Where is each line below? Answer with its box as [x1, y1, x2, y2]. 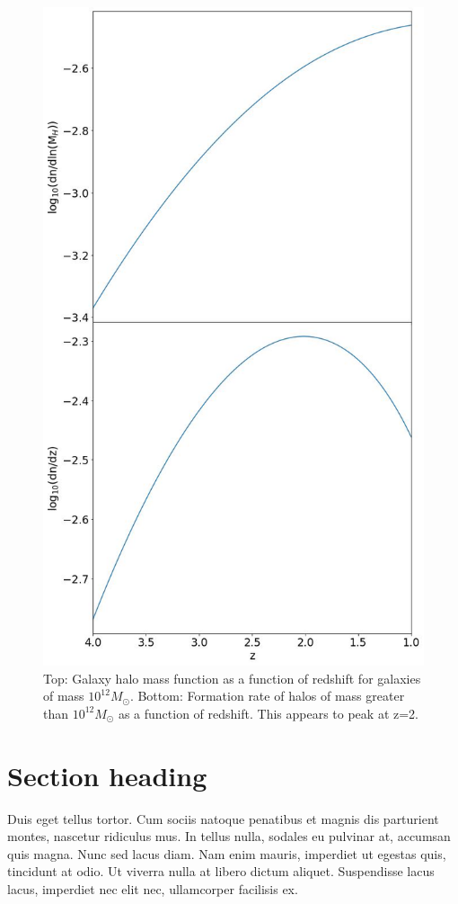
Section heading [7, 756, 207, 793]
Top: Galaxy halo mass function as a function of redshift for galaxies [43, 668, 421, 687]
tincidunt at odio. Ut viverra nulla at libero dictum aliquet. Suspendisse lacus [7, 862, 435, 881]
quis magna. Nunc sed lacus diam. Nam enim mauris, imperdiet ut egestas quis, [7, 844, 446, 863]
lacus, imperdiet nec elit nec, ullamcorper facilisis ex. [7, 880, 298, 899]
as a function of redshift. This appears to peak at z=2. [118, 703, 418, 722]
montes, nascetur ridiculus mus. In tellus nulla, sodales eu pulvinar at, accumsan [7, 827, 451, 846]
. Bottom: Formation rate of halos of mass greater [129, 686, 405, 705]
